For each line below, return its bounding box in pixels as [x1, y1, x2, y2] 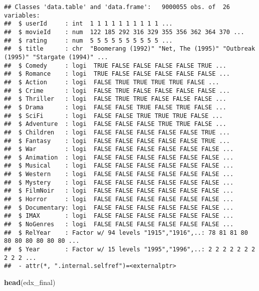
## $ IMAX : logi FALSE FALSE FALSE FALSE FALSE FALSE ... [4, 212, 234, 220]
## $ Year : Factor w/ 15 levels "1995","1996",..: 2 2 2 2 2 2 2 [4, 246, 255, 253]
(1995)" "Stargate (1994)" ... [4, 53, 108, 61]
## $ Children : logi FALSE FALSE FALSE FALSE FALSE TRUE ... [4, 128, 230, 136]
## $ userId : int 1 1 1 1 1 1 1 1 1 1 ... [4, 20, 173, 28]
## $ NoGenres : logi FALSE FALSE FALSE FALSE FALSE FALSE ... [4, 221, 234, 228]
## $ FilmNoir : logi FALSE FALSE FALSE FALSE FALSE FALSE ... [4, 187, 234, 195]
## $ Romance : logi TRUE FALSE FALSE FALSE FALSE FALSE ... [4, 70, 230, 78]
